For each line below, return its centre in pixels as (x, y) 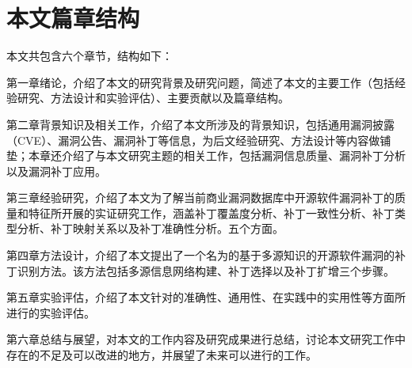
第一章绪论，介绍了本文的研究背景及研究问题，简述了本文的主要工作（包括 (200, 82)
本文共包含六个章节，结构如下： (90, 56)
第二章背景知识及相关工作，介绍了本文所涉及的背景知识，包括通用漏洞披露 (200, 124)
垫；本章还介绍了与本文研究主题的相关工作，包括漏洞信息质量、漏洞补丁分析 (206, 156)
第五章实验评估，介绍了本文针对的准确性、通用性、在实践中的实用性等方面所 (206, 297)
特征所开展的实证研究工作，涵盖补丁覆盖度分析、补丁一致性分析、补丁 (211, 212)
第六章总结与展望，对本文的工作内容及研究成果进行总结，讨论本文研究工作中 (206, 339)
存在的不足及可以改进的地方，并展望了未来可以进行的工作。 (162, 355)
